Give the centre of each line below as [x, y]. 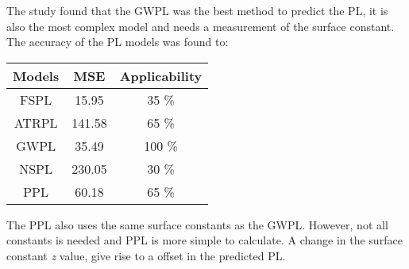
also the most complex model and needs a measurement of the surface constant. [201, 26]
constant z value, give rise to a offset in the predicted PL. [146, 255]
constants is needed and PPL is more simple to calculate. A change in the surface [204, 240]
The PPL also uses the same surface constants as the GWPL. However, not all [197, 224]
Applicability [161, 75]
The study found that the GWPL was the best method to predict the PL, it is [197, 10]
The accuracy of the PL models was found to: [118, 42]
